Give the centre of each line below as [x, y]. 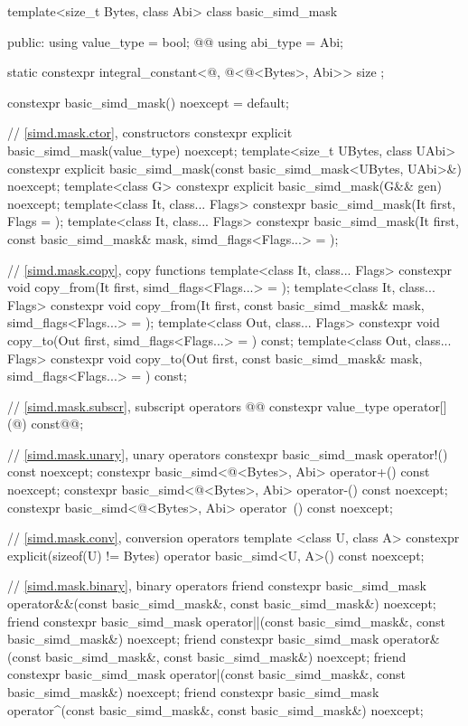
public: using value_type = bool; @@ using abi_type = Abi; [175, 41]
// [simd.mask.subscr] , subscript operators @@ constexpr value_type [198, 405]
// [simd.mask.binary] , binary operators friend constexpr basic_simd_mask [217, 585]
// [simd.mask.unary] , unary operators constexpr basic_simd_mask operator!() [228, 453]
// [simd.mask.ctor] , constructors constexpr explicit [150, 132]
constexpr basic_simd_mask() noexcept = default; [148, 102]
